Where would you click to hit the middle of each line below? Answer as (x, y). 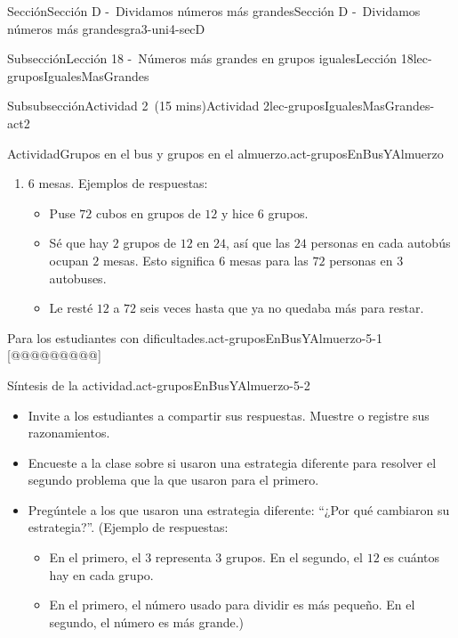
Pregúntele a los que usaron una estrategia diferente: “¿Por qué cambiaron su (239, 509)
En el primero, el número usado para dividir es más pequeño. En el (232, 605)
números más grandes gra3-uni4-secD (106, 28)
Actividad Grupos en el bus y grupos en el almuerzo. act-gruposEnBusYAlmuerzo (225, 153)
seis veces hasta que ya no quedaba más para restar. (282, 308)
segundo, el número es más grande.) (147, 622)
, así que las (258, 243)
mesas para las (269, 260)
